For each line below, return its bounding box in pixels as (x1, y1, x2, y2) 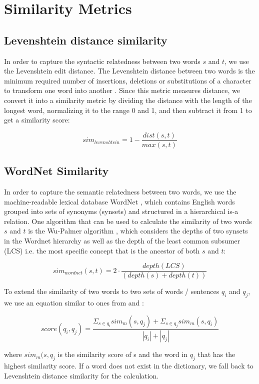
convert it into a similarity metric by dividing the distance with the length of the (4, 94, 252, 105)
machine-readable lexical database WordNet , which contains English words (4, 196, 235, 206)
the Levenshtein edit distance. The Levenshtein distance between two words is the (4, 65, 255, 76)
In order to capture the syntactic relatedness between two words (4, 55, 200, 66)
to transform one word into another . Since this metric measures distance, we (4, 85, 240, 95)
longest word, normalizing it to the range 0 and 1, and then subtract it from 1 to (4, 104, 252, 115)
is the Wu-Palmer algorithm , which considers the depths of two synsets (28, 225, 248, 236)
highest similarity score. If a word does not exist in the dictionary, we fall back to (4, 360, 253, 371)
